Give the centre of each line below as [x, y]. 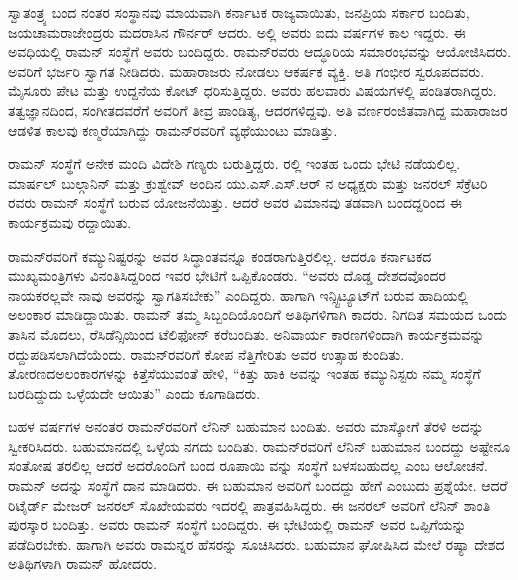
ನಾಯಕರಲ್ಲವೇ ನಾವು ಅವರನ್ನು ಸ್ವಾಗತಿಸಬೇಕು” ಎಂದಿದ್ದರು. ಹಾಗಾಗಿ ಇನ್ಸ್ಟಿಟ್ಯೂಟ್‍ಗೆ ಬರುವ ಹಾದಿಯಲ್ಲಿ [238, 294]
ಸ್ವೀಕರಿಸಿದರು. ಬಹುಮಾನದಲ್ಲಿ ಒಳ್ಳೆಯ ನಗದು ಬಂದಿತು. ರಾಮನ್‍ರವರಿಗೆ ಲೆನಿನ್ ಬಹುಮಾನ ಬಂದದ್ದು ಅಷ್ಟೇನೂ [259, 445]
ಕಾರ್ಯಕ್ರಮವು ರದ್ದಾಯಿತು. [70, 221]
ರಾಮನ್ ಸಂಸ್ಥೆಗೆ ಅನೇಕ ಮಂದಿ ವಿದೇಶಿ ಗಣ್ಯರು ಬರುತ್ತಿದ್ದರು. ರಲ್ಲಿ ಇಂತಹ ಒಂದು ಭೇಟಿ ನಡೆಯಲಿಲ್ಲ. [234, 163]
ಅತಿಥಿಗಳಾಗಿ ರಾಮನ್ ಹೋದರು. [82, 563]
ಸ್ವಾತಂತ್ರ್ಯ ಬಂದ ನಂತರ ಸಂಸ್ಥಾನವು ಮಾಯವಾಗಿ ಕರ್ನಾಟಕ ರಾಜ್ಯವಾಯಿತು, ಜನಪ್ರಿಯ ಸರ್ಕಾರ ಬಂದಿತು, [239, 12]
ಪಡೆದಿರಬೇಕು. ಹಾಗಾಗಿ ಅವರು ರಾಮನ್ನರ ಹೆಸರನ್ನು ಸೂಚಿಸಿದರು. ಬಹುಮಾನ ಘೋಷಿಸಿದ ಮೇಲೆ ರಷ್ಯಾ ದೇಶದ [256, 543]
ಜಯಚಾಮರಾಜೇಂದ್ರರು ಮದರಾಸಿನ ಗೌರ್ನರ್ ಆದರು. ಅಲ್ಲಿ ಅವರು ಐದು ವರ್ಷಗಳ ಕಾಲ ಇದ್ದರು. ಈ [237, 31]
